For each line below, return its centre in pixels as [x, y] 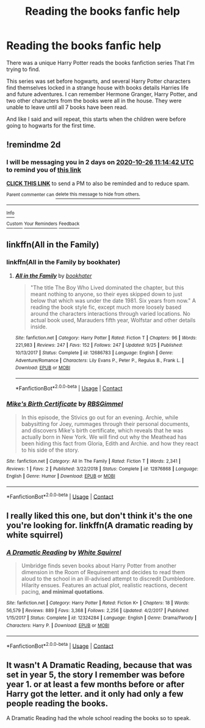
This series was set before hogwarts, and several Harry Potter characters [99, 81]
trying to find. [23, 69]
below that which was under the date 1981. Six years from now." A [113, 300]
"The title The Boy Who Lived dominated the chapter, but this [107, 287]
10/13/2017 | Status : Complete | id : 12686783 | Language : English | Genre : [94, 353]
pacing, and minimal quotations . [63, 592]
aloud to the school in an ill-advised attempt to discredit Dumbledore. [108, 579]
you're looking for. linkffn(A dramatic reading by [100, 525]
